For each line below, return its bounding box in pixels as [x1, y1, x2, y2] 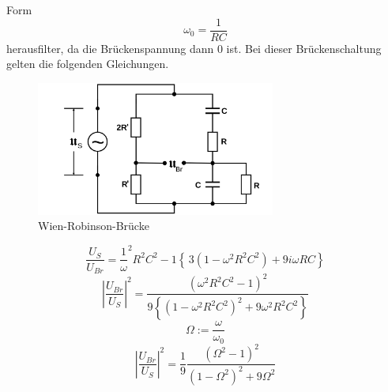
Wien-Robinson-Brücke [38, 217, 149, 234]
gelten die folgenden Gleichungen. [6, 55, 169, 72]
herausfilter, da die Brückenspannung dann [6, 40, 214, 56]
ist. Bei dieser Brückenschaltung [226, 40, 382, 56]
